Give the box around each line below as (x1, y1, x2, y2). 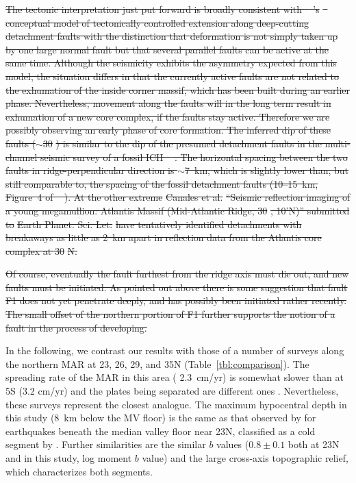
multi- (325, 136, 351, 150)
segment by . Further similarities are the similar (5, 437, 206, 451)
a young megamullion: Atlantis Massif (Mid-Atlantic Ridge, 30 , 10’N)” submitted (5, 203, 350, 217)
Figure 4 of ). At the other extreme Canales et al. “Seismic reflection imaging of (5, 190, 351, 204)
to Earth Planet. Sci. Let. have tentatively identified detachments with (5, 216, 302, 231)
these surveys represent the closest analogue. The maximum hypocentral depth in (5, 397, 347, 411)
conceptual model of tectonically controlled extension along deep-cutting (5, 15, 309, 29)
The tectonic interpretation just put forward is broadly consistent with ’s (5, 2, 320, 16)
